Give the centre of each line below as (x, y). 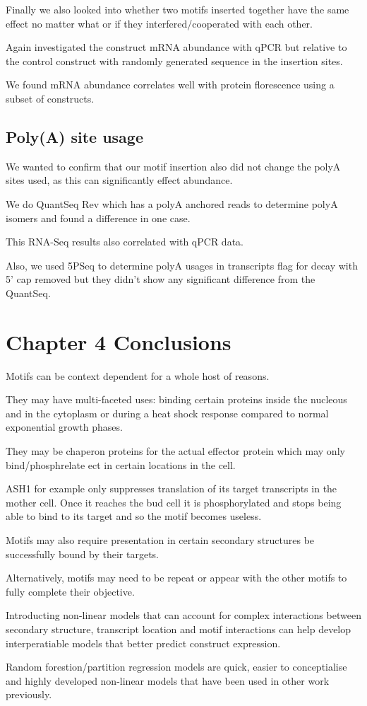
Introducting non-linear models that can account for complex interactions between (183, 615)
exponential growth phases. (64, 427)
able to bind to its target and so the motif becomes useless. (134, 516)
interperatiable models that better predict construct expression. (143, 643)
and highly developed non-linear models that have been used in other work (168, 680)
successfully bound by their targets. (83, 554)
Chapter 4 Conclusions (119, 341)
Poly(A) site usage (74, 136)
